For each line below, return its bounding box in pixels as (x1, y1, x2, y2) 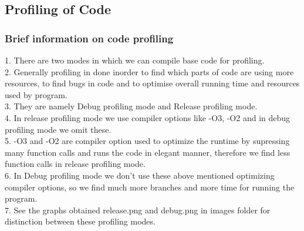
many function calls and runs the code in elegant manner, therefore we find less (5, 146, 291, 158)
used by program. (5, 88, 67, 101)
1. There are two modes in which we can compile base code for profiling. (5, 54, 265, 66)
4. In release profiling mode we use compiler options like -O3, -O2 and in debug (5, 111, 291, 123)
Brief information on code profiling (5, 31, 174, 45)
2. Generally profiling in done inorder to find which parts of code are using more (5, 65, 294, 78)
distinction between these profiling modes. (5, 215, 156, 227)
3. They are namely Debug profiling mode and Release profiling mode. (5, 100, 258, 112)
